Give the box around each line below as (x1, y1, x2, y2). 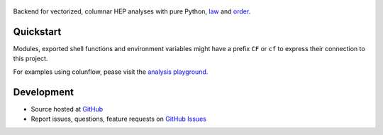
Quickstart (13, 26, 62, 38)
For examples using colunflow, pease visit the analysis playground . (13, 67, 209, 76)
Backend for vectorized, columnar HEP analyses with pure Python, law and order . (13, 7, 251, 16)
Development (13, 86, 74, 98)
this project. (13, 54, 48, 63)
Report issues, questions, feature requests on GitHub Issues (30, 114, 207, 123)
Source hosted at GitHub (30, 104, 104, 113)
